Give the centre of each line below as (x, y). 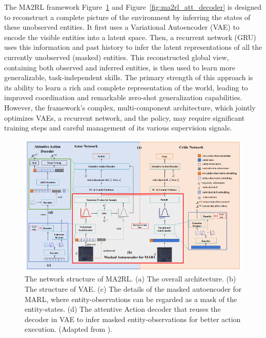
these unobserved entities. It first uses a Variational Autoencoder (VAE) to (122, 27)
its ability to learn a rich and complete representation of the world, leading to (126, 87)
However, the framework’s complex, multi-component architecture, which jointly (130, 107)
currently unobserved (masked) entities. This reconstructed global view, (117, 57)
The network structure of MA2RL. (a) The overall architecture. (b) (130, 279)
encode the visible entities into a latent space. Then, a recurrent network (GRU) (130, 37)
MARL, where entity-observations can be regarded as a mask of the (131, 299)
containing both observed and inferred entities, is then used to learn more (120, 67)
